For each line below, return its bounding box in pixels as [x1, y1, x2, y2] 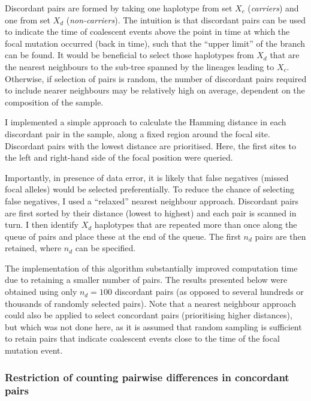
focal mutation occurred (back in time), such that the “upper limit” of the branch [5, 37, 306, 49]
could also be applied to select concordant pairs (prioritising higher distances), [5, 309, 292, 321]
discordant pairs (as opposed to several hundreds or [114, 285, 304, 298]
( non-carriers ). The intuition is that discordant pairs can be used [66, 13, 306, 26]
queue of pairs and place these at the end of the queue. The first [5, 230, 241, 242]
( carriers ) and [247, 2, 299, 14]
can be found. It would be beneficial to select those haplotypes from [5, 49, 254, 61]
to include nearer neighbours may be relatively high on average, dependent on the [5, 84, 305, 97]
